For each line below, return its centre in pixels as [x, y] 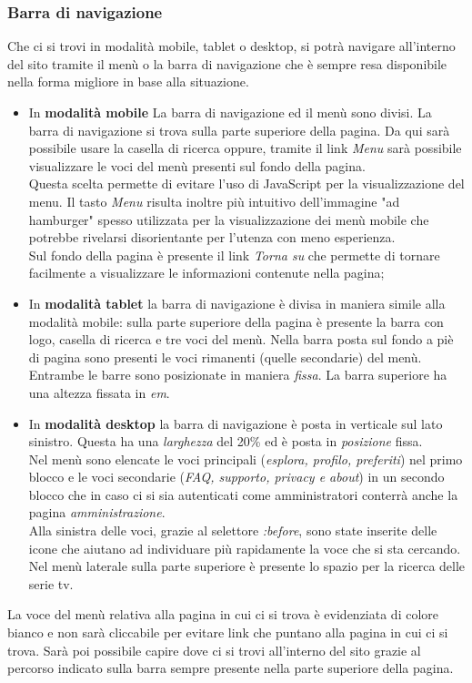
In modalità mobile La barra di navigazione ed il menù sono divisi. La [230, 112]
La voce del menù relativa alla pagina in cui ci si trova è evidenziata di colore [223, 614]
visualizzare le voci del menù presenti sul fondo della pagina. [197, 165]
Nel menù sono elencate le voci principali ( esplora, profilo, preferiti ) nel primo [246, 459]
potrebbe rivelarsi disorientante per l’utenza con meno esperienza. [212, 237]
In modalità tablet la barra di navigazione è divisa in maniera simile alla [237, 303]
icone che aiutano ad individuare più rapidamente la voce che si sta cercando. [245, 548]
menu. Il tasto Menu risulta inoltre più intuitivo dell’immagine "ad [214, 201]
